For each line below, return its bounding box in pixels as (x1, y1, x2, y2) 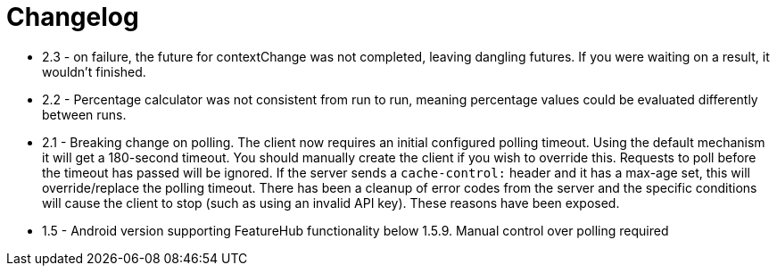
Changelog (6, 2, 139, 32)
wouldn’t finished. (42, 63, 146, 79)
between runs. (42, 106, 127, 122)
